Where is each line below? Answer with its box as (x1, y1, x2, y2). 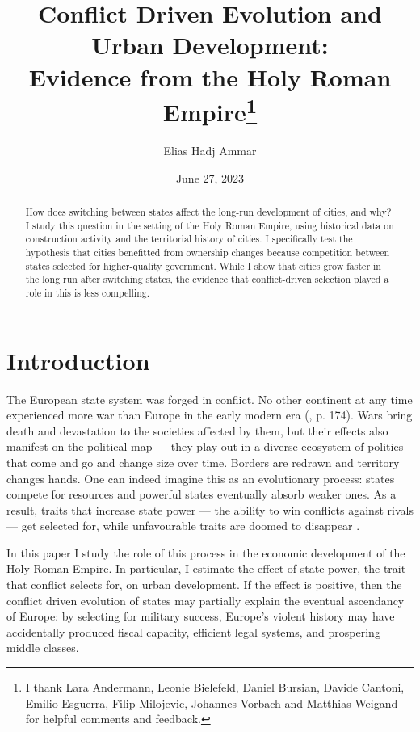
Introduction (6, 343, 150, 377)
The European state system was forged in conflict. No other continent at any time (6, 390, 413, 407)
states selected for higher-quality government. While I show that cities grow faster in (25, 259, 381, 272)
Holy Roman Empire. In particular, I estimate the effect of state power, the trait (6, 560, 406, 577)
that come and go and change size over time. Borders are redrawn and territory (6, 453, 400, 470)
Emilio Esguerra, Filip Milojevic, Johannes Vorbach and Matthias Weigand (25, 694, 398, 711)
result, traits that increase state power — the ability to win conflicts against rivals (6, 501, 414, 518)
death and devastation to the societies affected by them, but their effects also (6, 422, 388, 439)
